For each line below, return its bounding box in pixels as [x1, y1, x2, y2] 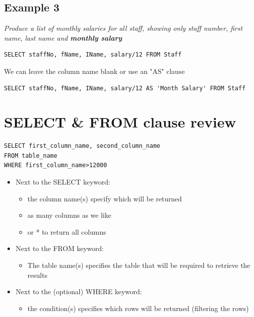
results [27, 269, 48, 280]
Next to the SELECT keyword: [15, 177, 111, 187]
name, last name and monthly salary [4, 32, 122, 43]
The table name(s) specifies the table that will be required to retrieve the [27, 260, 251, 270]
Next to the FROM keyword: [15, 243, 104, 254]
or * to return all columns [27, 226, 106, 237]
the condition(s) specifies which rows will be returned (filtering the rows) [27, 303, 249, 313]
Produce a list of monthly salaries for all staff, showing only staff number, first [4, 23, 243, 33]
